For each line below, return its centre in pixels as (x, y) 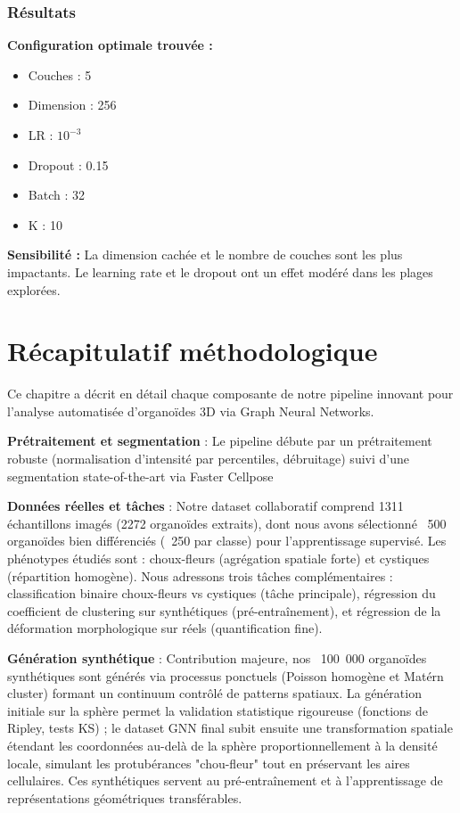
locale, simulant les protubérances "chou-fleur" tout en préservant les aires (209, 763)
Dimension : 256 (72, 105)
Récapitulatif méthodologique (193, 351)
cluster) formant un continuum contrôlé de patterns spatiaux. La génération (214, 693)
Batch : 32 (56, 195)
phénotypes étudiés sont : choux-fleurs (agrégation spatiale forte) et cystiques (218, 558)
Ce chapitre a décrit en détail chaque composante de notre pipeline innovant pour (230, 394)
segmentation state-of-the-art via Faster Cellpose (140, 476)
